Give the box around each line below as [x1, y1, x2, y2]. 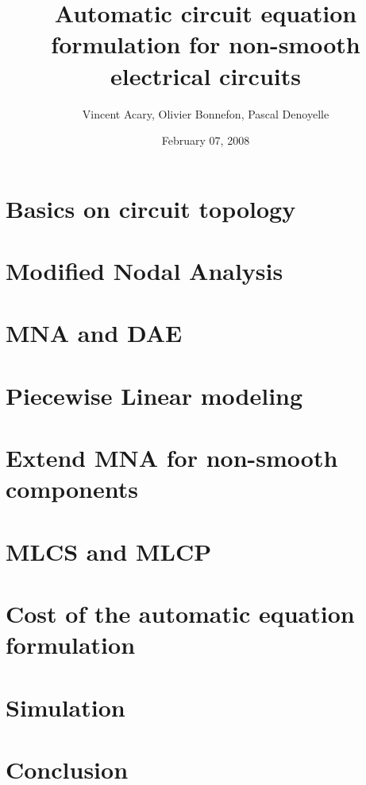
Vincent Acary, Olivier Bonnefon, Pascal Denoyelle [82, 105, 329, 122]
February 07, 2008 [161, 132, 250, 149]
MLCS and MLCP [6, 534, 212, 567]
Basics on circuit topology [6, 192, 296, 224]
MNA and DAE [6, 317, 183, 349]
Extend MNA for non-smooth [6, 441, 338, 474]
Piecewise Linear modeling [6, 379, 303, 411]
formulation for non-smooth [51, 28, 360, 60]
